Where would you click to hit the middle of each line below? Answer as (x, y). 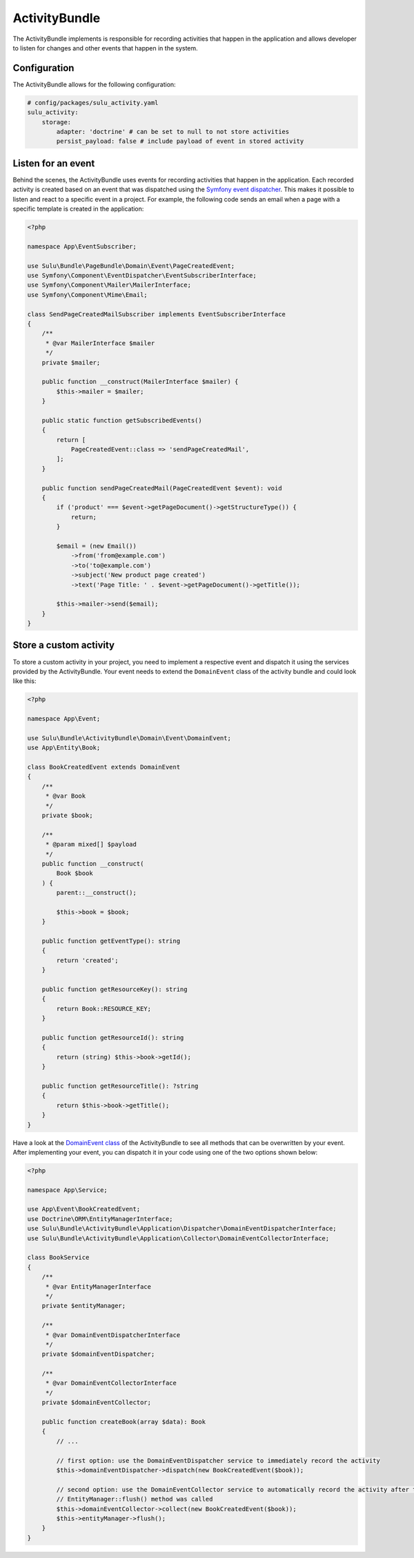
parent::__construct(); (97, 893)
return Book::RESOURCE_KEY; (104, 1009)
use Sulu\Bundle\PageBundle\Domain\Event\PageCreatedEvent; (131, 266)
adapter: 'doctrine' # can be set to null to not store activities (173, 132)
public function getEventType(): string (111, 941)
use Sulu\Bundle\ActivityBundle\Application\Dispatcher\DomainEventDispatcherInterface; (182, 1229)
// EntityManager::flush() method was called (135, 1499)
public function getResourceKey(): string (115, 990)
